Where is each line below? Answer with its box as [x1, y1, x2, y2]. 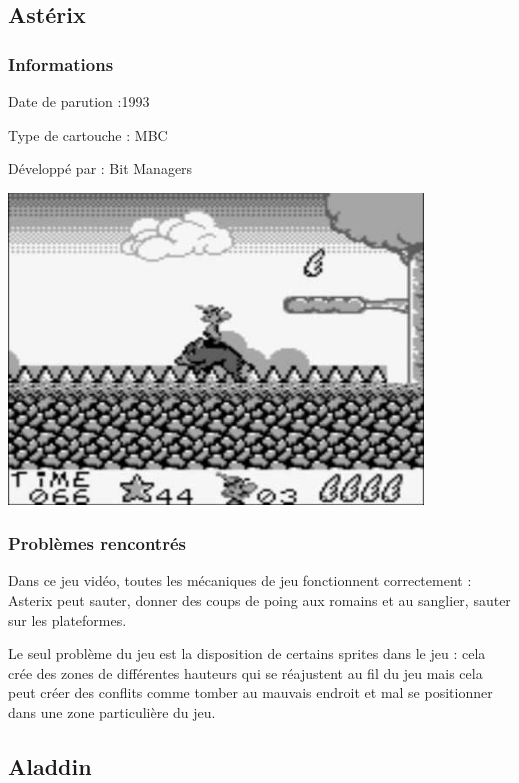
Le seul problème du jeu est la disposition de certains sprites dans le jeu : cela [8, 643, 486, 664]
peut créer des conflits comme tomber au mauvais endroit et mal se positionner [8, 682, 493, 703]
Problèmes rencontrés [8, 531, 186, 556]
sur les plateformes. [8, 609, 127, 630]
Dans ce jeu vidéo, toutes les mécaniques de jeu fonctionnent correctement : [8, 570, 472, 591]
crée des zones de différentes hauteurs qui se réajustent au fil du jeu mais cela [8, 662, 483, 683]
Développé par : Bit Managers [8, 158, 193, 179]
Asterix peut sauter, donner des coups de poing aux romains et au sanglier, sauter [8, 589, 511, 610]
